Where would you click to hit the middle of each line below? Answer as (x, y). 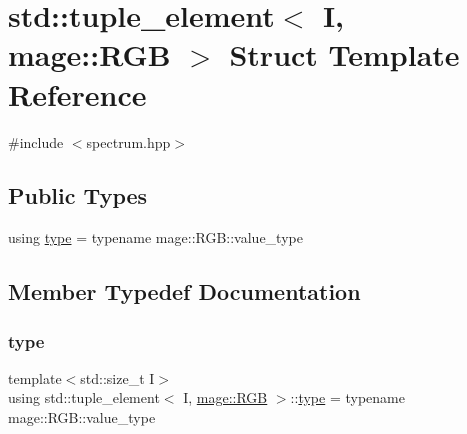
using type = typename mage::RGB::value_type (155, 237)
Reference (77, 93)
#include (36, 141)
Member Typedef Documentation (184, 291)
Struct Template (344, 54)
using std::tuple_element (84, 397)
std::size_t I (117, 377)
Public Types (78, 195)
